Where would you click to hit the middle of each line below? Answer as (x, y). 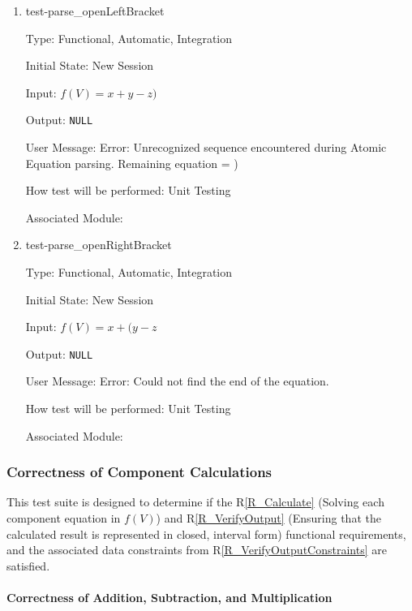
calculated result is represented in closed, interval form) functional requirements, (206, 534)
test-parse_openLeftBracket (95, 11)
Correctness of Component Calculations (139, 472)
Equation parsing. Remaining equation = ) (132, 163)
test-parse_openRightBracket (99, 245)
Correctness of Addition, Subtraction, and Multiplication (170, 597)
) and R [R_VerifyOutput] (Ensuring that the (268, 518)
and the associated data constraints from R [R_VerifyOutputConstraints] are (197, 550)
